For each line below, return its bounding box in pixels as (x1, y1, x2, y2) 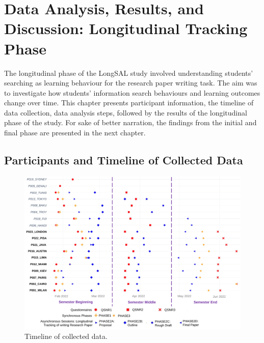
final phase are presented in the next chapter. (4, 127, 146, 138)
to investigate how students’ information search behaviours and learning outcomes (4, 87, 260, 98)
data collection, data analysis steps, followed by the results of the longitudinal (4, 107, 247, 118)
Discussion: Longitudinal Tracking (4, 18, 248, 39)
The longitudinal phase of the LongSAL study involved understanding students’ (4, 67, 253, 78)
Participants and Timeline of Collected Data (4, 152, 243, 168)
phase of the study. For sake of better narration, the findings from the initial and (4, 117, 257, 128)
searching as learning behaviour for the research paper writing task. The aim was (4, 77, 257, 88)
